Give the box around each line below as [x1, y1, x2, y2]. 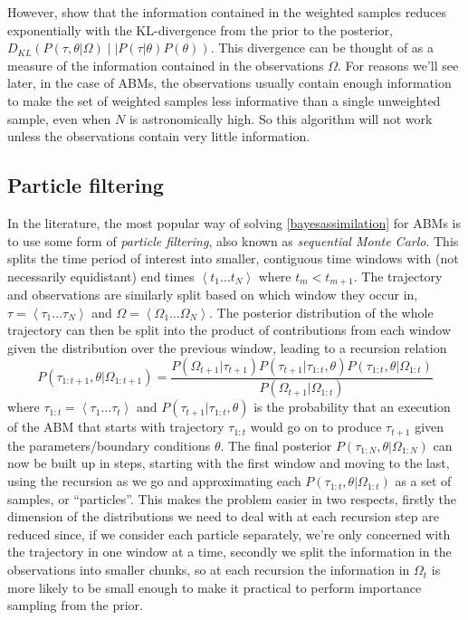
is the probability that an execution [253, 397, 451, 416]
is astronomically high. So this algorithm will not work [129, 109, 433, 128]
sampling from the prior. [7, 596, 143, 615]
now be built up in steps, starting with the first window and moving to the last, [7, 453, 450, 472]
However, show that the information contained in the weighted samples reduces [7, 3, 446, 21]
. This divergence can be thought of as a [210, 38, 434, 57]
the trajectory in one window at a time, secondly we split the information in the [7, 542, 452, 561]
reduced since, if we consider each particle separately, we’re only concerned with [7, 524, 451, 543]
